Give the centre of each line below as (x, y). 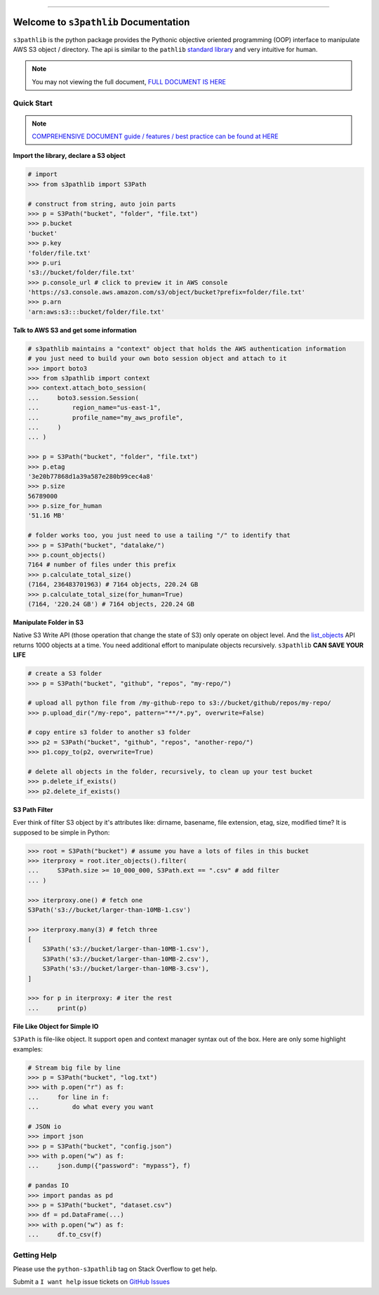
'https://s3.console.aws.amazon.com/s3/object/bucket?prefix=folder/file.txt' (166, 292)
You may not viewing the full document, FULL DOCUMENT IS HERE (129, 81)
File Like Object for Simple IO (56, 1026)
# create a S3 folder (65, 673)
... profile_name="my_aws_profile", (106, 417)
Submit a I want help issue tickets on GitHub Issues (91, 1282)
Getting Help (35, 1255)
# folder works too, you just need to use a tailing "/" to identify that (159, 536)
